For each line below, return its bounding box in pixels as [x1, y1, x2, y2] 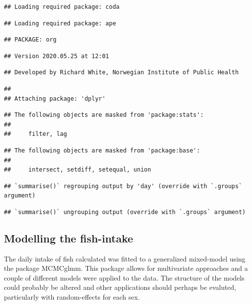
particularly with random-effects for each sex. [4, 292, 140, 302]
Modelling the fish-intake [4, 230, 133, 245]
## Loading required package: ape [4, 20, 116, 27]
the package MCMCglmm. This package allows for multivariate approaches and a [4, 263, 248, 273]
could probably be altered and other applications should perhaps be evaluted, [4, 282, 236, 292]
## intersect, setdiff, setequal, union [4, 166, 151, 174]
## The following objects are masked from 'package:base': [4, 147, 200, 154]
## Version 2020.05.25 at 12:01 [4, 52, 109, 60]
